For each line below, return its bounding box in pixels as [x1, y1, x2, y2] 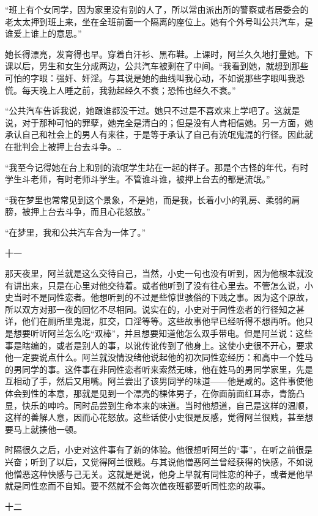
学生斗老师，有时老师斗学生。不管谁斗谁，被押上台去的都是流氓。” [5, 173, 270, 185]
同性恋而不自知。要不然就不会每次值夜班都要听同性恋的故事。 [21, 479, 270, 492]
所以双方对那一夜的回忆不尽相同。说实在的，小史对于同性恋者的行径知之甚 [5, 302, 305, 315]
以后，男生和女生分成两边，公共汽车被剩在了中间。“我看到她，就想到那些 [13, 59, 309, 72]
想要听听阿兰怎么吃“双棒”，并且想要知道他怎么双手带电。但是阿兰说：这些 [13, 327, 313, 340]
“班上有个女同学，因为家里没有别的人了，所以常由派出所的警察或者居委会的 [5, 3, 309, 15]
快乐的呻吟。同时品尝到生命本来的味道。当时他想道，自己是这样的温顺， [21, 398, 313, 411]
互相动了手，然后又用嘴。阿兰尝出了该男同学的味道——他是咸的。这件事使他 [5, 375, 313, 387]
